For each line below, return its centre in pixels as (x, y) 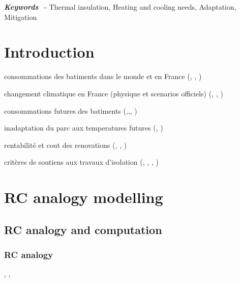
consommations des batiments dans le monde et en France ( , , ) (103, 76)
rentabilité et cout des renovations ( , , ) (65, 145)
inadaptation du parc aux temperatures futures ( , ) (84, 128)
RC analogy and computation (83, 229)
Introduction (49, 52)
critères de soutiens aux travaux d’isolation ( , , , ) (81, 162)
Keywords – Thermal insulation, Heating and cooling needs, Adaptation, (120, 7)
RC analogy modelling (84, 197)
